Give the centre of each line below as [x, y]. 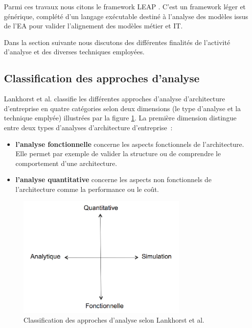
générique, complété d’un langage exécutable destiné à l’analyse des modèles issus [126, 16]
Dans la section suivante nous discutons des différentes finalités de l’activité [117, 42]
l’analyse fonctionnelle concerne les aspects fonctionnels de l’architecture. [130, 144]
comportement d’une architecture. [66, 163]
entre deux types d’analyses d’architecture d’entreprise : [88, 127]
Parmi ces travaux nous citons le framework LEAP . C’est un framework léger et [125, 6]
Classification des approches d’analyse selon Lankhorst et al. [114, 319]
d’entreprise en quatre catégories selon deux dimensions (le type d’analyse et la [122, 108]
